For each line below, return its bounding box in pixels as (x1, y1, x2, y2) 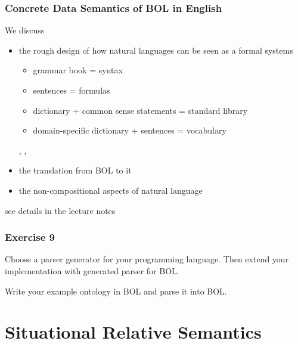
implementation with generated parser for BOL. (5, 264, 179, 277)
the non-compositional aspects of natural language (18, 184, 203, 196)
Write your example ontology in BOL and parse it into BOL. (5, 284, 227, 297)
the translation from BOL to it (18, 164, 132, 176)
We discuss (5, 24, 45, 36)
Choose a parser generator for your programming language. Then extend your (5, 253, 289, 265)
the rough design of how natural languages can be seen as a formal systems (18, 44, 293, 56)
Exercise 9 (5, 230, 55, 244)
